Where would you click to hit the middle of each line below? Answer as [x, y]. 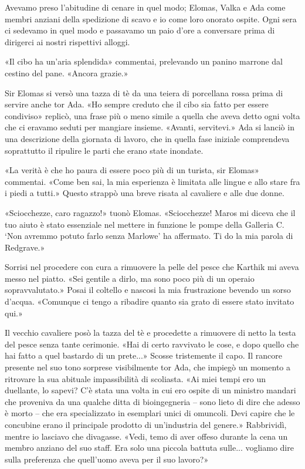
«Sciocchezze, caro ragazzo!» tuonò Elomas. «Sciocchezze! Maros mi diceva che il [150, 212]
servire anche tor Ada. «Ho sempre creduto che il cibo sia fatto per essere [137, 104]
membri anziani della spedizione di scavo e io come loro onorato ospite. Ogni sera [151, 18]
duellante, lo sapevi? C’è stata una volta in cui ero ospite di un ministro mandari [150, 390]
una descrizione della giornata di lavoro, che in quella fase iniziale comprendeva [147, 138]
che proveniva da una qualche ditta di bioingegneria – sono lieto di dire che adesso [152, 401]
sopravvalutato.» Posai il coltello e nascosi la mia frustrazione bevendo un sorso [148, 290]
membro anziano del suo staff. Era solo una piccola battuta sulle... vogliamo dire [149, 448]
